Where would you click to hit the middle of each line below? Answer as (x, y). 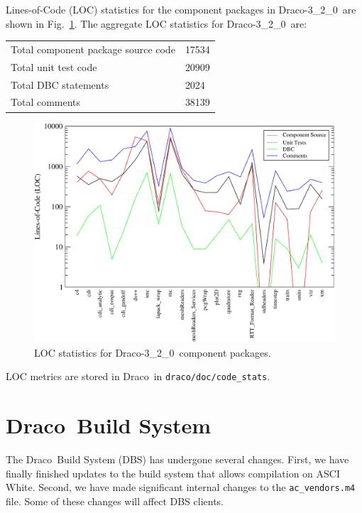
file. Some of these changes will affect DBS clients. (115, 501)
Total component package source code (93, 49)
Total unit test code (54, 66)
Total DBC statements (60, 84)
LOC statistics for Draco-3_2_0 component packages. (153, 352)
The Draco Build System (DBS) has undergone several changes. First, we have (177, 459)
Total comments (46, 102)
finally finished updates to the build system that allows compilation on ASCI (173, 473)
